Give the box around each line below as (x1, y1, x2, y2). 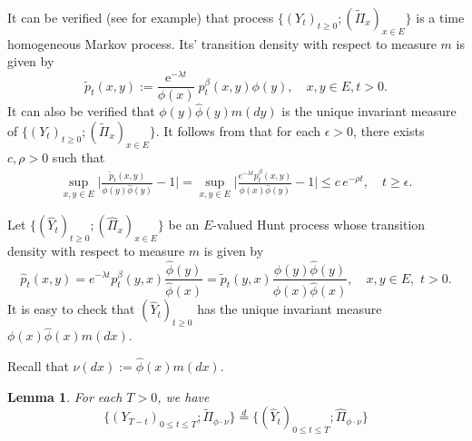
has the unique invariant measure (197, 299, 382, 318)
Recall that (7, 357, 69, 376)
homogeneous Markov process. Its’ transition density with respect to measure (7, 34, 437, 53)
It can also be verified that (7, 102, 155, 121)
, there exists (353, 121, 425, 140)
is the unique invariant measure (281, 102, 457, 121)
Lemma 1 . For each (7, 387, 123, 406)
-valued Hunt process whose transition (212, 215, 426, 234)
